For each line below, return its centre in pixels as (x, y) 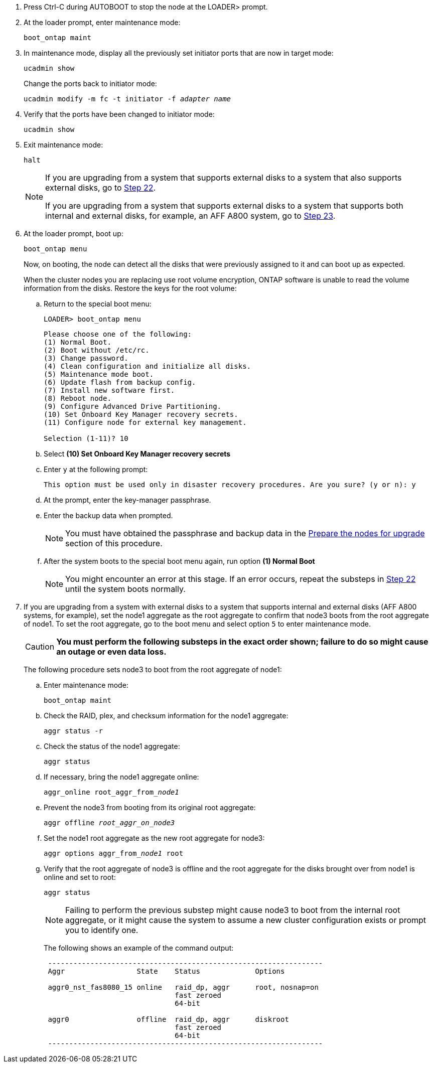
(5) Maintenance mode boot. (99, 374)
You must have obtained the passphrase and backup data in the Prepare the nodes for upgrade (245, 533)
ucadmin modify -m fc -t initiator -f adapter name (127, 99)
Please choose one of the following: (118, 334)
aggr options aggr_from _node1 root (114, 853)
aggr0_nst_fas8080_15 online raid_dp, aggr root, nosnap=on (183, 987)
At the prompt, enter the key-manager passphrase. (127, 500)
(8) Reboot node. (78, 398)
